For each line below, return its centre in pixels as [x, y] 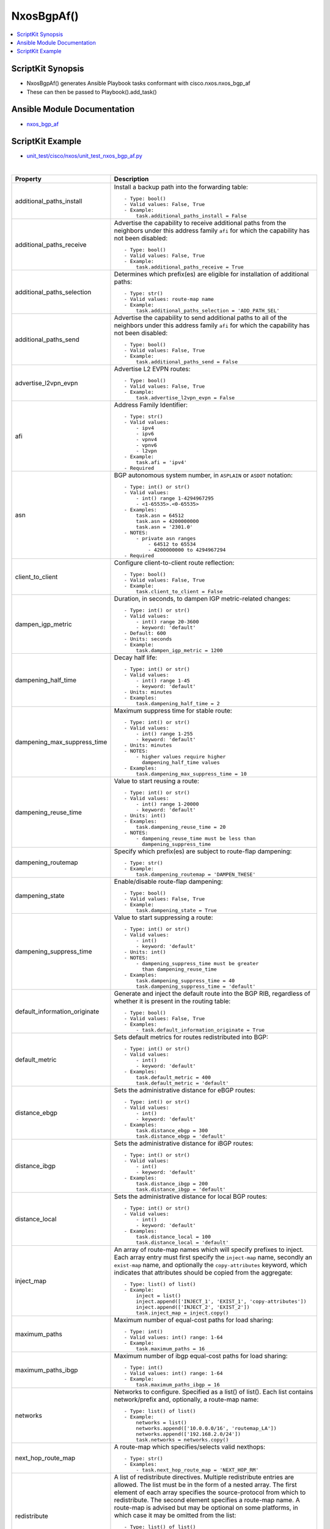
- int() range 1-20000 [167, 804]
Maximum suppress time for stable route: [173, 711]
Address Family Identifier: [151, 405]
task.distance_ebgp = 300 [172, 1131]
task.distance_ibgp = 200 [172, 1184]
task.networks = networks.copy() [182, 1440]
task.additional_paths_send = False [187, 362]
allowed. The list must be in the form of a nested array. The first [205, 1485]
